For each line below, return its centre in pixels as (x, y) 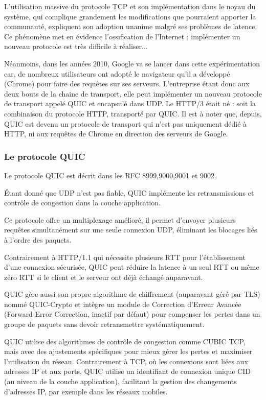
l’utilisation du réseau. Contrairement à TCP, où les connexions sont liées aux (126, 361)
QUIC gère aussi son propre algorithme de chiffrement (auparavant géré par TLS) (132, 294)
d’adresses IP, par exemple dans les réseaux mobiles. (86, 391)
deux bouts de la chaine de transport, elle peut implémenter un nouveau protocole (133, 93)
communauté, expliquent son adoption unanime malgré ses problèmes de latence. (131, 26)
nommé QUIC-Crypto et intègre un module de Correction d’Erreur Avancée (123, 304)
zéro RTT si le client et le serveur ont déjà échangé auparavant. (104, 277)
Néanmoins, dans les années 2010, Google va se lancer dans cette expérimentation (132, 63)
